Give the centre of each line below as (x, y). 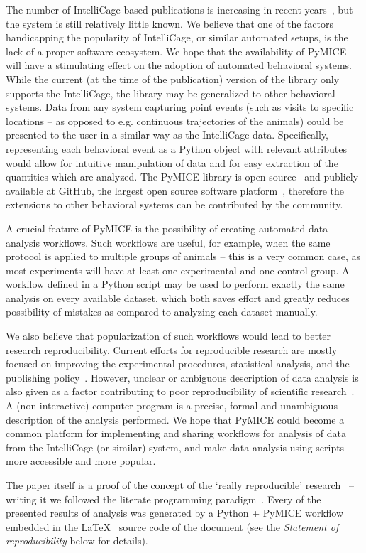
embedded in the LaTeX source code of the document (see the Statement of (172, 526)
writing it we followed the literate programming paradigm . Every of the (163, 499)
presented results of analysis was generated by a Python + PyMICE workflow (175, 513)
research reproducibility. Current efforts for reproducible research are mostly (172, 349)
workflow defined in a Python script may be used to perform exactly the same (175, 284)
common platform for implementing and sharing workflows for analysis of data (176, 433)
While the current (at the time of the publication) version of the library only (173, 79)
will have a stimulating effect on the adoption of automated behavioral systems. (179, 65)
